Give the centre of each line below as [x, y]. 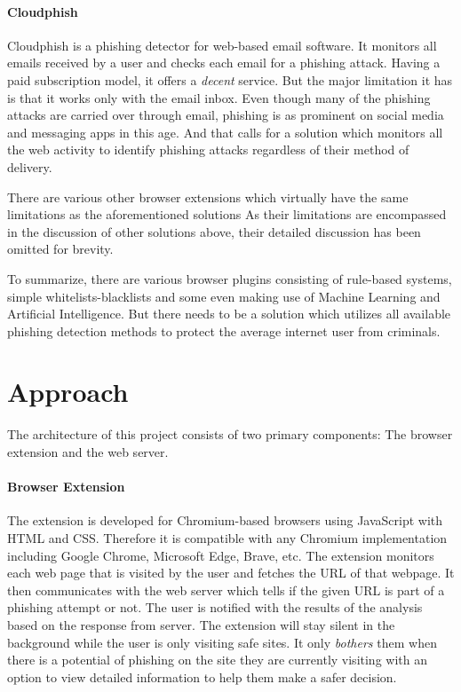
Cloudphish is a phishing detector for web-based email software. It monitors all [222, 45]
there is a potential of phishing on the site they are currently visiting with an [217, 660]
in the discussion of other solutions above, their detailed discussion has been [214, 231]
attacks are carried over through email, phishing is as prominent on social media [226, 115]
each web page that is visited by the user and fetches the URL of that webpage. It [231, 573]
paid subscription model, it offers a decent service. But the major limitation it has [230, 79]
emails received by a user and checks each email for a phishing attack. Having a [224, 63]
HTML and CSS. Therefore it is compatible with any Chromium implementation [227, 538]
